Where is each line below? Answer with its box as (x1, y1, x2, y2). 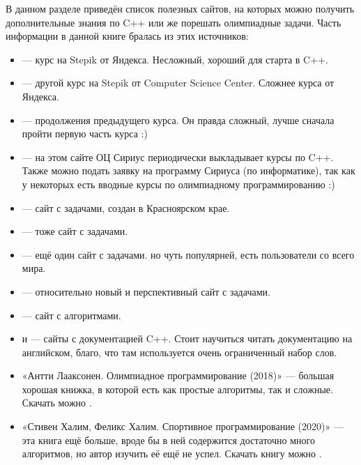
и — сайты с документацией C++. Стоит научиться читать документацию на (22, 331, 353, 346)
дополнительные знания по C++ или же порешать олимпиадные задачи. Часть (6, 15, 341, 29)
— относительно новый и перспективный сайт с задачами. (22, 284, 270, 298)
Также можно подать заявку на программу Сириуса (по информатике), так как (22, 163, 355, 178)
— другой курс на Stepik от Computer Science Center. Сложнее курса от (22, 75, 335, 90)
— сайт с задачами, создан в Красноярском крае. (22, 200, 230, 215)
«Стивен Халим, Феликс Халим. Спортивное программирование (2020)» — (22, 419, 344, 434)
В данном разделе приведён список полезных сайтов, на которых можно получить (6, 1, 355, 15)
